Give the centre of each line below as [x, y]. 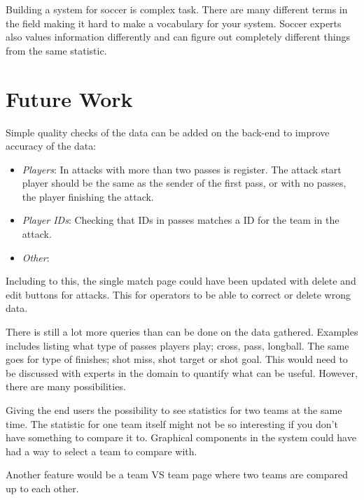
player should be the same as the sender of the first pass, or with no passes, [184, 183]
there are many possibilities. [66, 386]
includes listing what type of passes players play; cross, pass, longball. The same [177, 345]
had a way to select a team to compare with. [101, 451]
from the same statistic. [56, 50]
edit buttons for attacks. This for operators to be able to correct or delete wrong [178, 294]
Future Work [69, 98]
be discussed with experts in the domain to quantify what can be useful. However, [182, 372]
